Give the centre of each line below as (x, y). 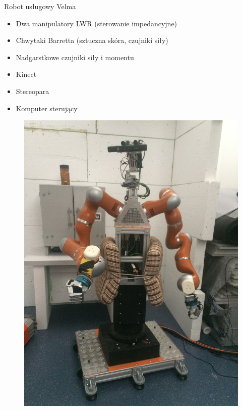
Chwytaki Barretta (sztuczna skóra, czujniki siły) (92, 40)
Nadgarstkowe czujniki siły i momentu (75, 57)
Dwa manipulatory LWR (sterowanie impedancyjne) (97, 23)
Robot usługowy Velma (40, 6)
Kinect (26, 74)
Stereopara (33, 91)
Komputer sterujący (47, 108)
